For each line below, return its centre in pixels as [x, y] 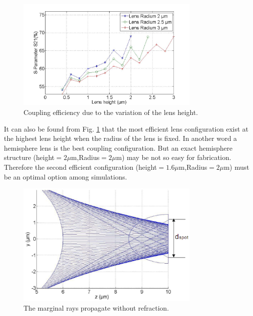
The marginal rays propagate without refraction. [96, 307]
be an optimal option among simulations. [66, 176]
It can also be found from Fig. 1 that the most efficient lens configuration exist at [126, 128]
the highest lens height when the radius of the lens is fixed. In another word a [121, 138]
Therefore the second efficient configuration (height [80, 167]
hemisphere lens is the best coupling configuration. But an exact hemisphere [118, 147]
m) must [237, 167]
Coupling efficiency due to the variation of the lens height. [111, 112]
